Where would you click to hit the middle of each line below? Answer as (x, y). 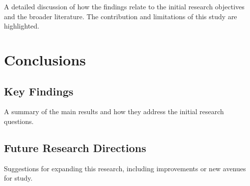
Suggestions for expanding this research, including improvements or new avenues (125, 168)
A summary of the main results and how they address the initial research (114, 111)
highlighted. (22, 26)
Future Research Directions (75, 147)
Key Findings (39, 91)
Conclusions (45, 59)
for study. (18, 178)
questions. (19, 121)
